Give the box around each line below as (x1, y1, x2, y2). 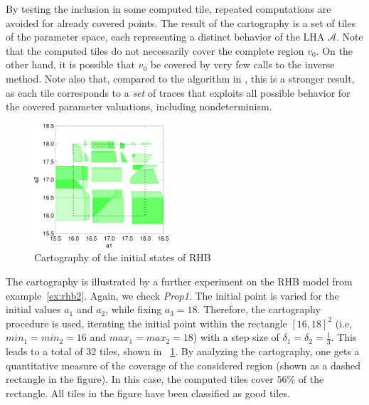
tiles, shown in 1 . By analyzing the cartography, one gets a (99, 344, 360, 359)
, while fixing (105, 302, 162, 317)
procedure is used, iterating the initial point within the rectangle (6, 315, 287, 330)
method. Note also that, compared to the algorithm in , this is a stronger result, (6, 70, 355, 85)
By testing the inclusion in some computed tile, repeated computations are (6, 1, 331, 16)
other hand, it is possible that (6, 57, 135, 72)
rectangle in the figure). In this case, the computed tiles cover (6, 372, 274, 386)
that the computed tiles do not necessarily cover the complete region (6, 43, 304, 58)
